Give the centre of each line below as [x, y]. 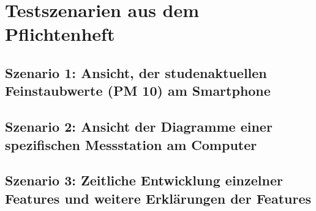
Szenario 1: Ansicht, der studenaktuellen [136, 72]
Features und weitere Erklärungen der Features [158, 198]
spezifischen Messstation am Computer [131, 144]
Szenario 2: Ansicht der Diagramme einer [139, 127]
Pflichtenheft [60, 34]
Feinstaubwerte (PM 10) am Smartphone [138, 91]
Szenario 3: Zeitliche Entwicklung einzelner [144, 180]
